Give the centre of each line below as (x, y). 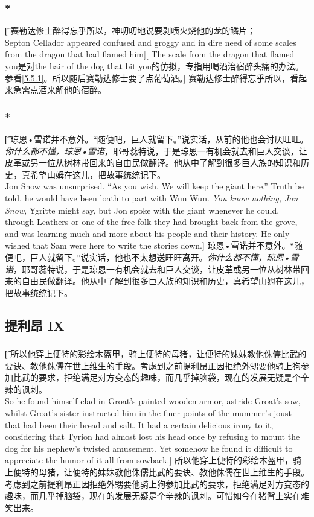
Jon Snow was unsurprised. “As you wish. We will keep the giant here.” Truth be (155, 186)
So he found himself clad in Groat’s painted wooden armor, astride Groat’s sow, (153, 401)
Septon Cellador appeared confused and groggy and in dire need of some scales (151, 42)
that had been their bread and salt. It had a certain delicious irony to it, (139, 424)
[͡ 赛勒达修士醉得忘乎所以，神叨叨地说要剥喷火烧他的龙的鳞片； (130, 30)
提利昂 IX (35, 325)
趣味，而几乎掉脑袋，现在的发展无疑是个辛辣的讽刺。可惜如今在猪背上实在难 (157, 496)
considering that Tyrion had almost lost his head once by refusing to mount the (152, 436)
